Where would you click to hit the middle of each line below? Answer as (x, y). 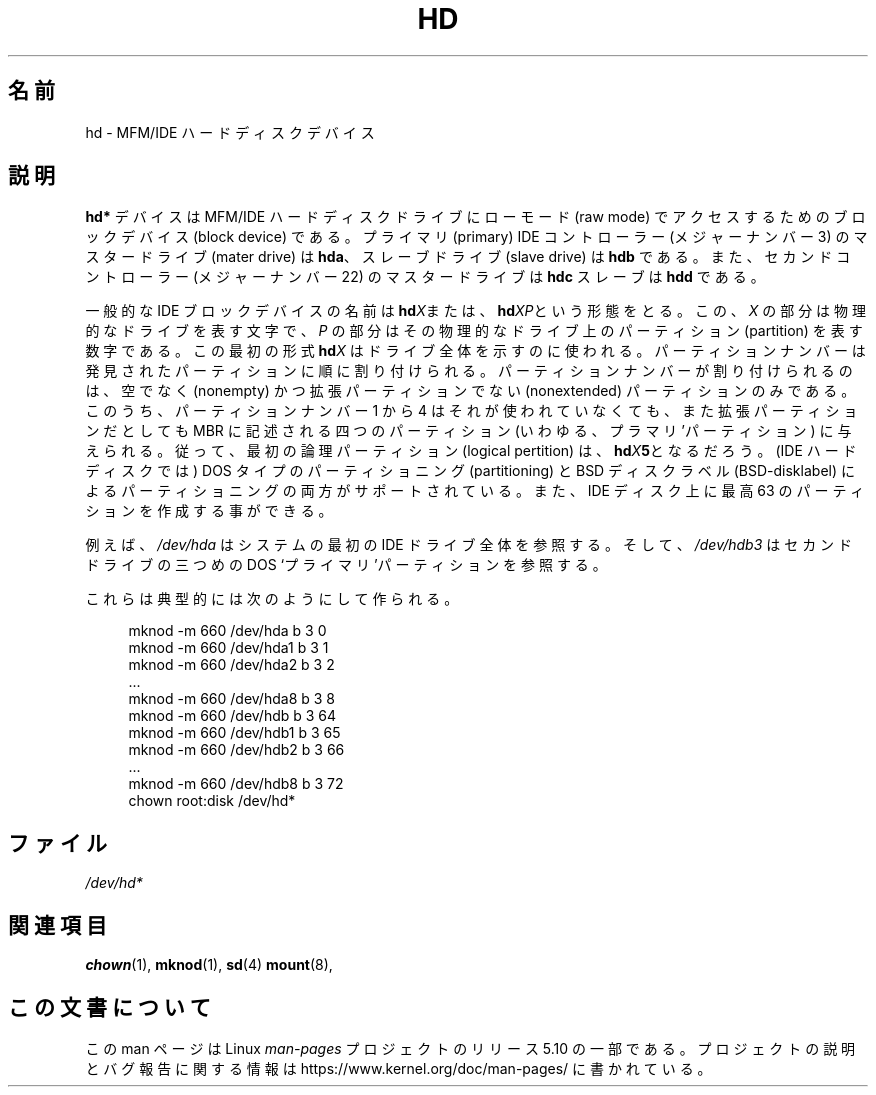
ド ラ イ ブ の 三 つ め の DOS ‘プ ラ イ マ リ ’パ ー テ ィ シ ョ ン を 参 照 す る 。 (346, 565)
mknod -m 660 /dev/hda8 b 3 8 (231, 699)
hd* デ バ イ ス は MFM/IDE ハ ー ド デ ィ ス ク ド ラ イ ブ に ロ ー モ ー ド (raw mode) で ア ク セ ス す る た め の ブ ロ (475, 217)
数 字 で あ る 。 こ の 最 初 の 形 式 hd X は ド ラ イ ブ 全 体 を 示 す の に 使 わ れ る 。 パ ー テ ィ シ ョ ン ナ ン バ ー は (475, 351)
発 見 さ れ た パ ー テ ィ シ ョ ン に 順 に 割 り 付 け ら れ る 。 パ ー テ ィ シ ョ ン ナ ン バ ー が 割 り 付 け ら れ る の (469, 371)
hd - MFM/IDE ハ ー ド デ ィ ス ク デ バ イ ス (230, 132)
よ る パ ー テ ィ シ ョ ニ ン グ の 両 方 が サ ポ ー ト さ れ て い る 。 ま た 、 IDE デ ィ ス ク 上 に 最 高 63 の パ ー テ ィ (475, 491)
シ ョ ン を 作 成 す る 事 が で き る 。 (209, 511)
